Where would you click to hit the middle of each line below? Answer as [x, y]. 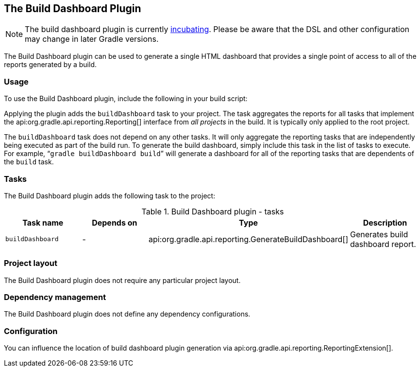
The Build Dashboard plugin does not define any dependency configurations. [127, 314]
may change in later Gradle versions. [92, 39]
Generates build [379, 234]
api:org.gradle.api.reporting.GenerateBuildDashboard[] [248, 239]
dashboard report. [383, 244]
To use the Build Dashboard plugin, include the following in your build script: [126, 99]
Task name [43, 222]
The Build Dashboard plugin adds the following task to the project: [110, 195]
